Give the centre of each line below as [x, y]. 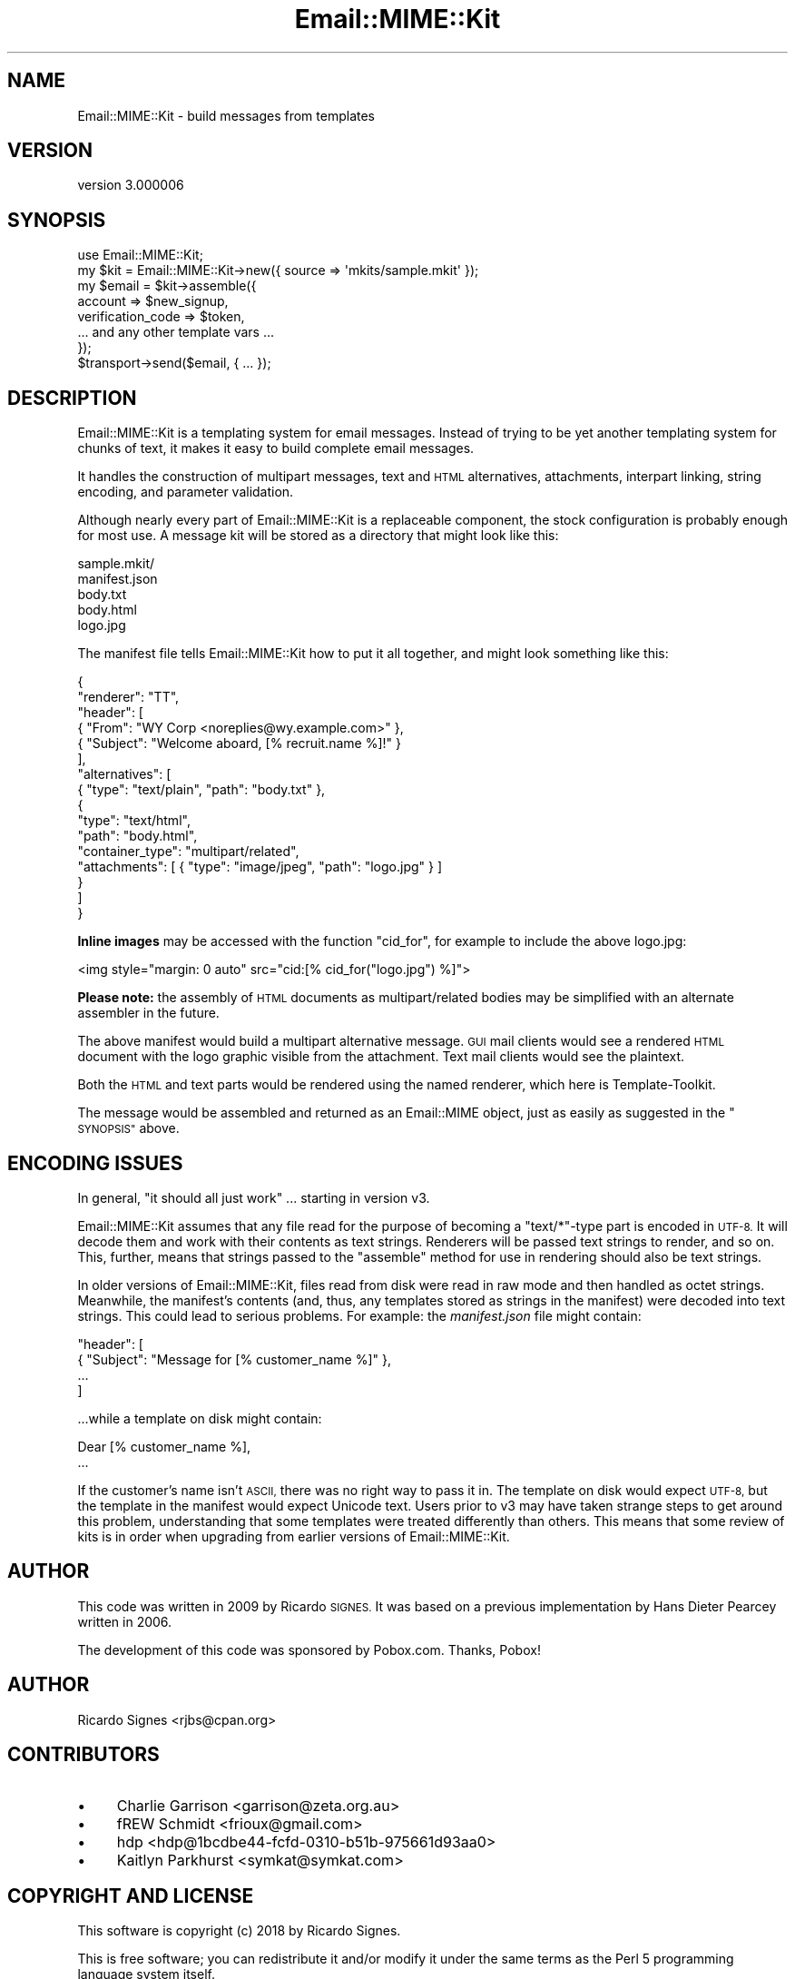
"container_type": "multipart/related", [188, 852]
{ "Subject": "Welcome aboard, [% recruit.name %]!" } [239, 743]
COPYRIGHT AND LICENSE [131, 1895]
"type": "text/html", [134, 821]
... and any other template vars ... [176, 332]
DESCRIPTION [72, 398]
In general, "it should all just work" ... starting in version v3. [254, 1197]
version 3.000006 [131, 185]
